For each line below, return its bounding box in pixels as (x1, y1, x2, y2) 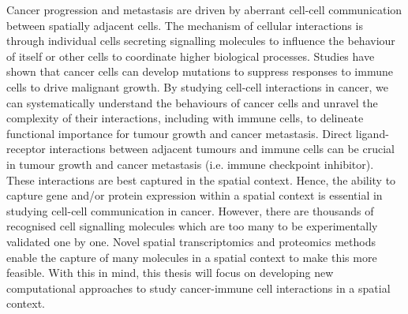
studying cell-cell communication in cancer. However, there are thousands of (6, 202, 374, 219)
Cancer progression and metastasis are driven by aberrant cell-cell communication (6, 2, 402, 17)
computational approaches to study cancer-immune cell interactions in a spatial (6, 279, 391, 296)
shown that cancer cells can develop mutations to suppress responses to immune (6, 63, 393, 80)
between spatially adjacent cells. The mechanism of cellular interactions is (6, 17, 363, 33)
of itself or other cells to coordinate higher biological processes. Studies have (6, 47, 375, 64)
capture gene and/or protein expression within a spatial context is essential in (6, 187, 383, 204)
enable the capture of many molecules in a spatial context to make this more (6, 249, 377, 265)
